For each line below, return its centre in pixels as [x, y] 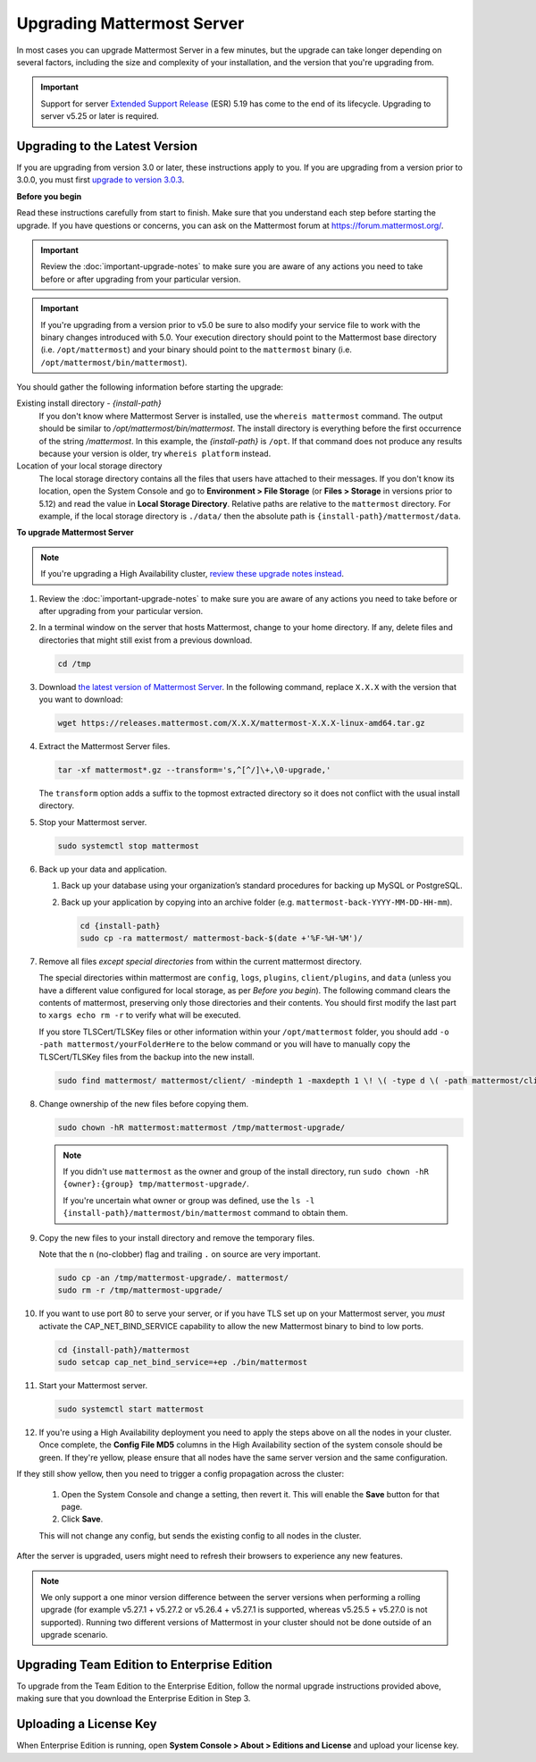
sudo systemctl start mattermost [131, 1409]
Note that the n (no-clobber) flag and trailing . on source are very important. [180, 1254]
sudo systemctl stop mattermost [129, 846]
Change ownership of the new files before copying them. [144, 1103]
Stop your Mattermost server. [93, 822]
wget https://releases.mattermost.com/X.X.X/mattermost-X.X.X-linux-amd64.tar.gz [242, 723]
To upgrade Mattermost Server [75, 533]
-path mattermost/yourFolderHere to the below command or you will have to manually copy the [225, 1044]
